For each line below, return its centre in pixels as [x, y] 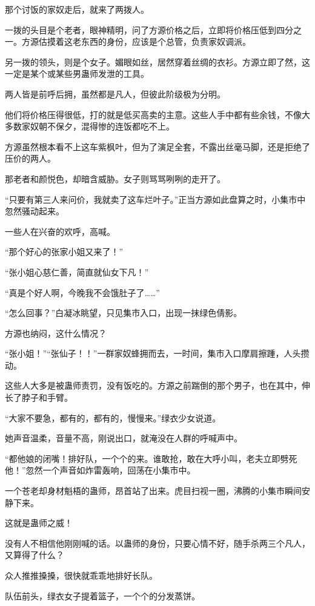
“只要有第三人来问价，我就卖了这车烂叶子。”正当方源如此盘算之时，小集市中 [155, 199]
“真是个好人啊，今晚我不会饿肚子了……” [82, 292]
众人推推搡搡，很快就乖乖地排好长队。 [81, 575]
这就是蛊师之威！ [39, 523]
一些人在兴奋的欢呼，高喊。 [60, 231]
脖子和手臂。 [47, 397]
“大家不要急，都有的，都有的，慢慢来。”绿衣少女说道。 [113, 417]
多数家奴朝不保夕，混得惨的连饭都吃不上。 [90, 126]
